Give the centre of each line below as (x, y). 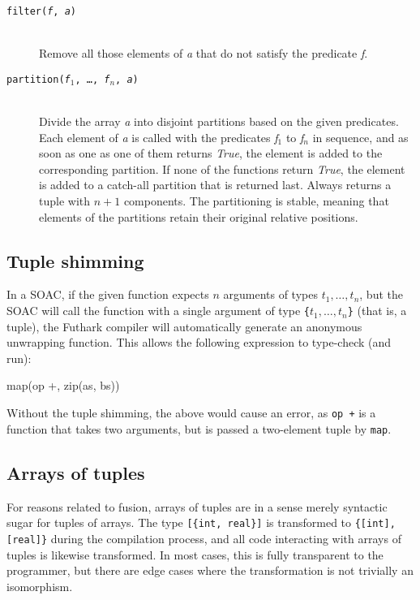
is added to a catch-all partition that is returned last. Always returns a (215, 185)
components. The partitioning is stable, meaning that (256, 201)
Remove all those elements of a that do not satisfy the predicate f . (204, 53)
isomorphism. (40, 586)
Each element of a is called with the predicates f (159, 137)
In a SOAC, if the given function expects (108, 294)
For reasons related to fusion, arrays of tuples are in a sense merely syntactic (197, 506)
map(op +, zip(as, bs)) (63, 385)
